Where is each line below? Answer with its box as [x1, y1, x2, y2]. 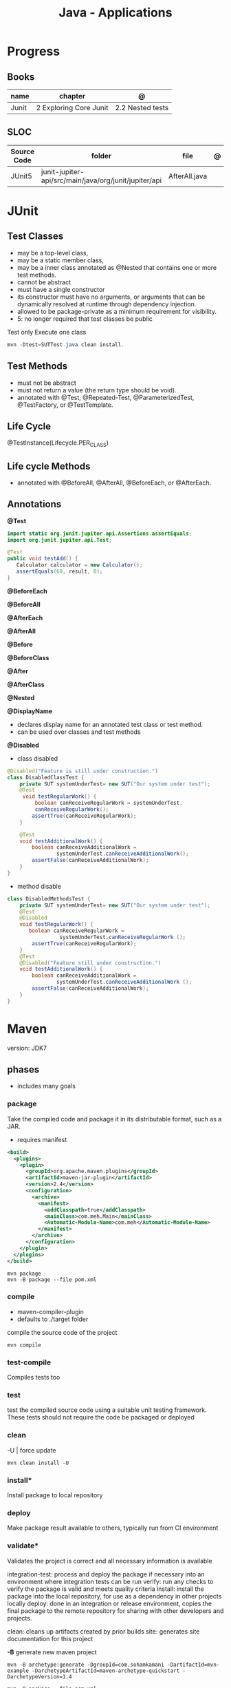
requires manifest [16, 1135, 67, 1143]
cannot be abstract [16, 277, 71, 286]
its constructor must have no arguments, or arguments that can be [16, 293, 206, 301]
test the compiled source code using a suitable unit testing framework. [7, 1406, 208, 1414]
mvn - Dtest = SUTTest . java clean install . [7, 341, 125, 348]
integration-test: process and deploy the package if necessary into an [7, 1570, 205, 1578]
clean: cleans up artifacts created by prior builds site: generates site [7, 1627, 200, 1636]
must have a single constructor [16, 285, 105, 293]
